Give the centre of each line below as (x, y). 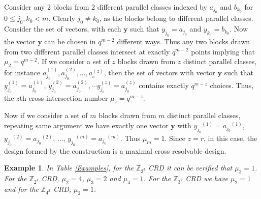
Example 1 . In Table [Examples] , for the (69, 168)
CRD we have (207, 178)
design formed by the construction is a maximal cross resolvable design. (115, 150)
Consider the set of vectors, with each (63, 29)
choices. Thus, (232, 85)
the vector (20, 41)
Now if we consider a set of (46, 115)
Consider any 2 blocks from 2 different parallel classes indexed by (106, 7)
